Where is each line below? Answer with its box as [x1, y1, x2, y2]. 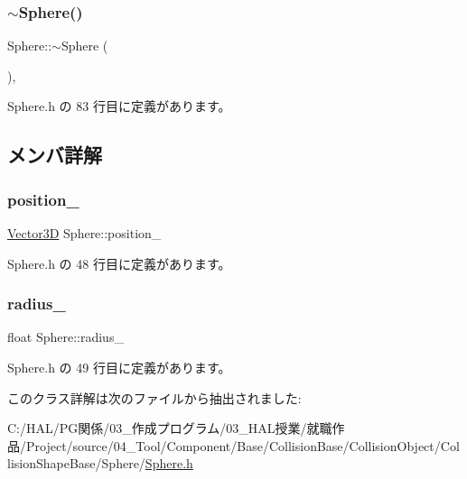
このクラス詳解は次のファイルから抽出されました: [7, 388, 302, 407]
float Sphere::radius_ [7, 327, 124, 346]
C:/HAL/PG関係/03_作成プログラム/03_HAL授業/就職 [7, 419, 332, 438]
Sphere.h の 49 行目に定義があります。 [7, 358, 231, 376]
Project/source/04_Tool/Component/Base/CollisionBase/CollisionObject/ [25, 436, 441, 455]
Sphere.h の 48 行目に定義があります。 [7, 253, 231, 272]
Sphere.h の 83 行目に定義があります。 [7, 97, 231, 115]
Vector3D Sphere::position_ [7, 224, 162, 242]
